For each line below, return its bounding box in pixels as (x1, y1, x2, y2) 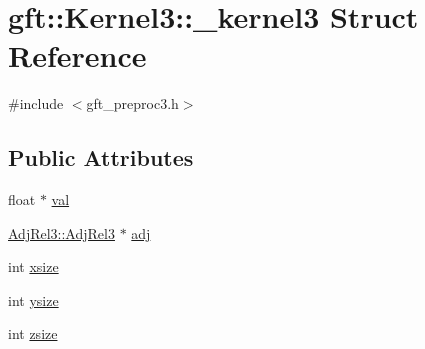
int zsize (8, 323, 58, 344)
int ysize (8, 289, 59, 310)
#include (8, 93, 64, 114)
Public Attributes (8, 142, 194, 173)
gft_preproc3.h (86, 93, 179, 114)
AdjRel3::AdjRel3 (8, 222, 115, 243)
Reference (8, 35, 147, 76)
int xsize (8, 256, 59, 277)
